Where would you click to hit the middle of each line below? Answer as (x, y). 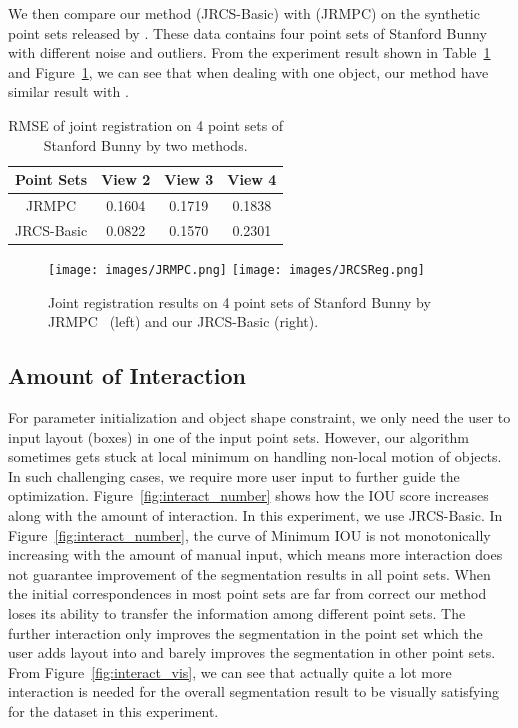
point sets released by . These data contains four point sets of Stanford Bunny (247, 32)
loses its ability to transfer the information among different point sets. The (237, 612)
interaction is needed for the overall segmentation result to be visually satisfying (254, 691)
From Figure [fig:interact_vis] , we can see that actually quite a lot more (230, 671)
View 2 (126, 179)
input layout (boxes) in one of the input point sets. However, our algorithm (238, 436)
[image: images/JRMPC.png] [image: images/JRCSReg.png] (236, 269)
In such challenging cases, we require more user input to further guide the (234, 475)
